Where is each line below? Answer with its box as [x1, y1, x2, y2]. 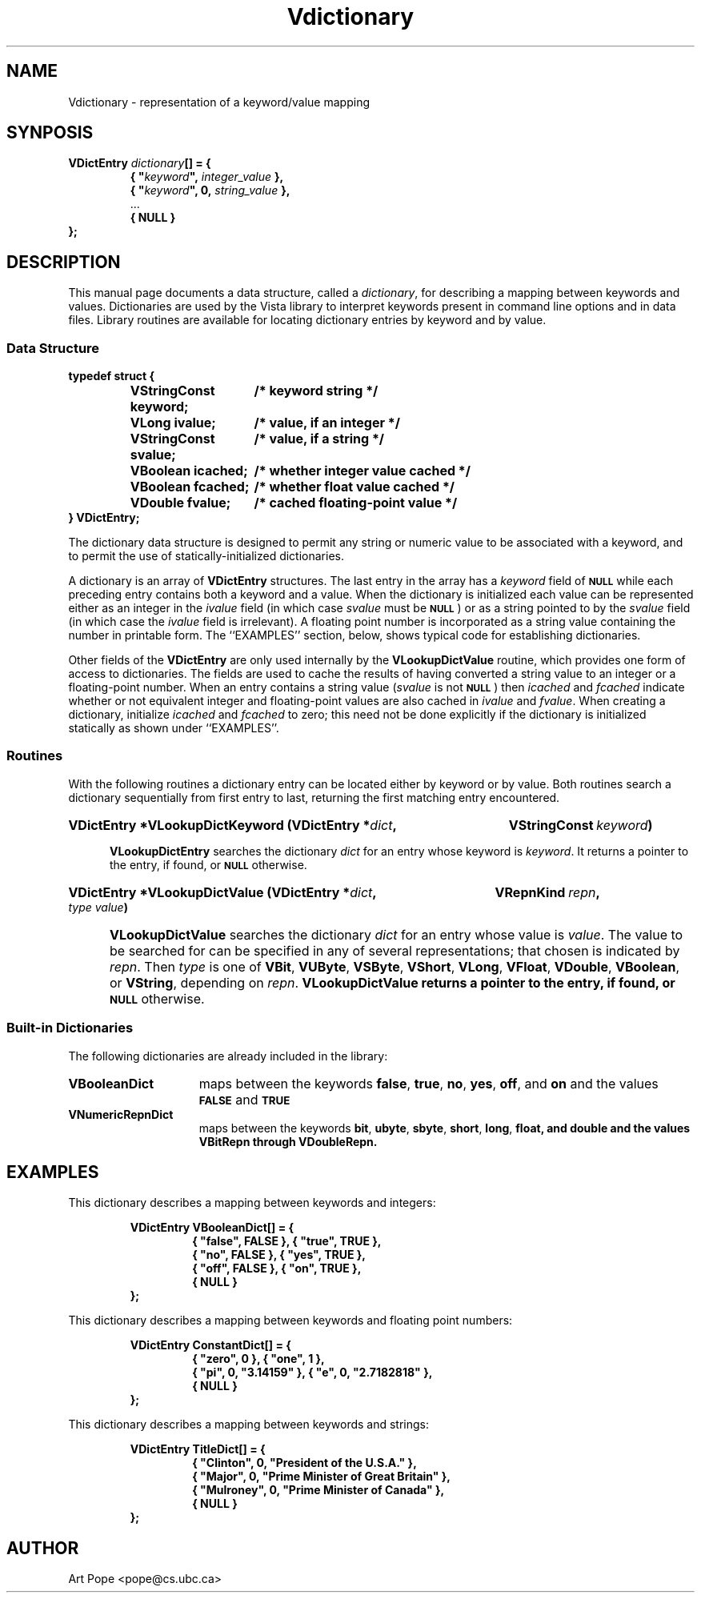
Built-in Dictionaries [6, 1020, 134, 1036]
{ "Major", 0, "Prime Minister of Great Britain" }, [192, 1469, 451, 1484]
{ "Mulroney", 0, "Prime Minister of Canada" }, [192, 1483, 445, 1497]
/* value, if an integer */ [254, 415, 400, 431]
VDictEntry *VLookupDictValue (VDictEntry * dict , [68, 884, 377, 900]
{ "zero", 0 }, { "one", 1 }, [192, 1352, 325, 1366]
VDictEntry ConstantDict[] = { [130, 1338, 291, 1353]
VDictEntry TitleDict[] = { [130, 1442, 266, 1457]
